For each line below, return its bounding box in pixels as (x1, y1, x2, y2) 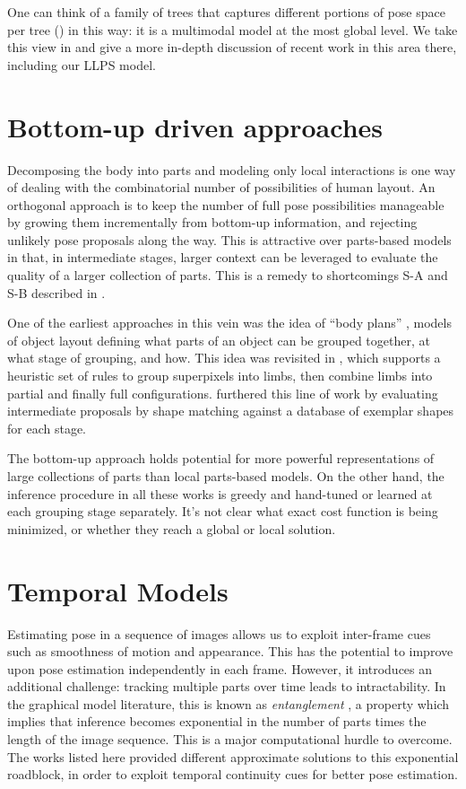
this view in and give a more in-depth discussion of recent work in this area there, (7, 38, 457, 57)
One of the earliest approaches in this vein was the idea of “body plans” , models (7, 313, 452, 332)
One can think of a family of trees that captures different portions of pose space (7, 3, 445, 21)
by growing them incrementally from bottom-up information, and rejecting (7, 213, 418, 232)
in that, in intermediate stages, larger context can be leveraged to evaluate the (7, 248, 438, 267)
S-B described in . (7, 283, 106, 302)
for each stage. (7, 418, 86, 437)
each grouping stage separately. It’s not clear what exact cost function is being (7, 502, 438, 521)
